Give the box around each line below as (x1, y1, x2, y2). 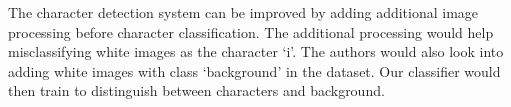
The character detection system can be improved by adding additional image (8, 2, 479, 22)
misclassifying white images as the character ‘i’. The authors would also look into (8, 41, 504, 62)
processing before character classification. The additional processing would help (8, 21, 494, 42)
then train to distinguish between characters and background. (8, 80, 385, 101)
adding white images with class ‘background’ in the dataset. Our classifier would (8, 60, 501, 81)
